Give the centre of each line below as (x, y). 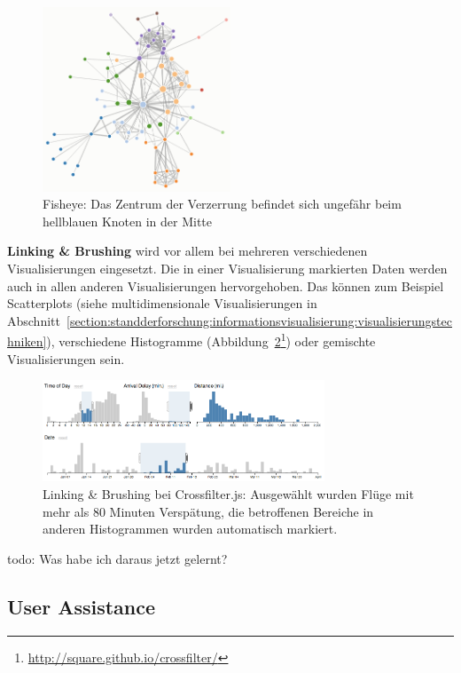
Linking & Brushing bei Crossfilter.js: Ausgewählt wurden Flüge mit (228, 493)
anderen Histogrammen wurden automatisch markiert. (190, 529)
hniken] (27, 341)
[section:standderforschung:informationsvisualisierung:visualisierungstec (259, 320)
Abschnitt (34, 320)
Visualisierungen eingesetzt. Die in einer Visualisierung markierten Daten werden (227, 269)
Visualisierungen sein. (66, 358)
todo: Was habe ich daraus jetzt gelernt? (117, 558)
